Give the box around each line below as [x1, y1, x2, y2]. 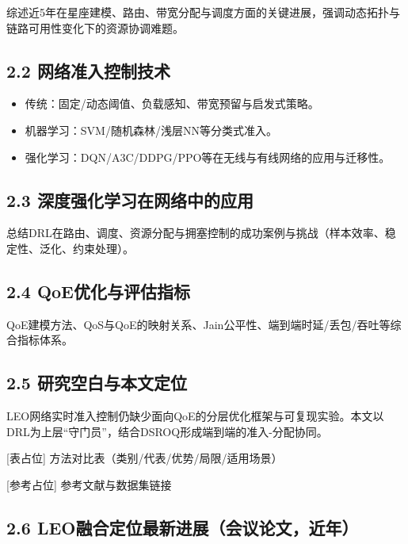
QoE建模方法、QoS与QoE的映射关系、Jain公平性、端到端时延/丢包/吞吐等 [6, 316, 391, 332]
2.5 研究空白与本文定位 [6, 370, 187, 395]
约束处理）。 [72, 239, 134, 256]
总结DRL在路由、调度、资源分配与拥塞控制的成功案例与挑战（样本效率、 [6, 224, 385, 241]
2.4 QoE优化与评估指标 [6, 278, 190, 303]
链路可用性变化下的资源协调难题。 [6, 19, 184, 36]
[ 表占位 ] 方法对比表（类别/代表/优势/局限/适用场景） [6, 450, 283, 466]
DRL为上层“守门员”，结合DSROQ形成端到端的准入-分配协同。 [6, 423, 328, 439]
